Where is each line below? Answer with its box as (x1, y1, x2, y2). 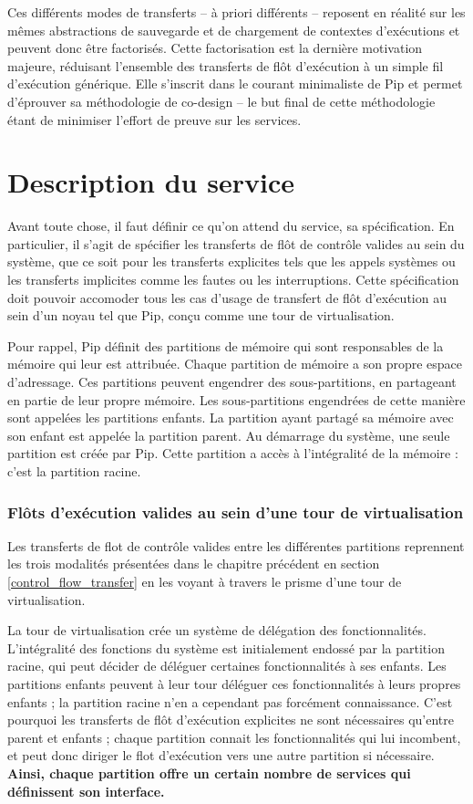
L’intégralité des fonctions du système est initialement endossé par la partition (7, 638, 445, 657)
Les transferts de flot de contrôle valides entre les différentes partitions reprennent (7, 536, 465, 555)
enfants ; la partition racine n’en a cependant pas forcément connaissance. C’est (7, 692, 453, 711)
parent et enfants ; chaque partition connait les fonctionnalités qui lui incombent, (7, 727, 461, 747)
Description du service (7, 163, 294, 201)
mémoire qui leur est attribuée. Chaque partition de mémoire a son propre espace (7, 354, 463, 373)
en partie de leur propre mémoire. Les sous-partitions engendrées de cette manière (7, 390, 466, 409)
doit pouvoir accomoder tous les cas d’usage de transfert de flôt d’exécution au (7, 287, 447, 307)
